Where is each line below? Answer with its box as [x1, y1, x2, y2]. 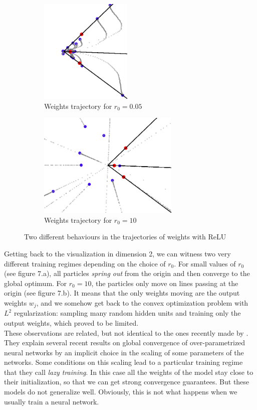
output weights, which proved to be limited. [4, 317, 139, 328]
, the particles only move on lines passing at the [91, 278, 238, 288]
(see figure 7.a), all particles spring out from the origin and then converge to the [4, 268, 250, 279]
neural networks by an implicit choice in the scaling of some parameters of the [4, 347, 244, 357]
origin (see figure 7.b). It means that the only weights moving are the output [4, 288, 240, 298]
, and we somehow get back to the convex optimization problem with [36, 297, 248, 308]
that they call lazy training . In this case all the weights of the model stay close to [4, 366, 253, 377]
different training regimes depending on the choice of [4, 258, 166, 268]
